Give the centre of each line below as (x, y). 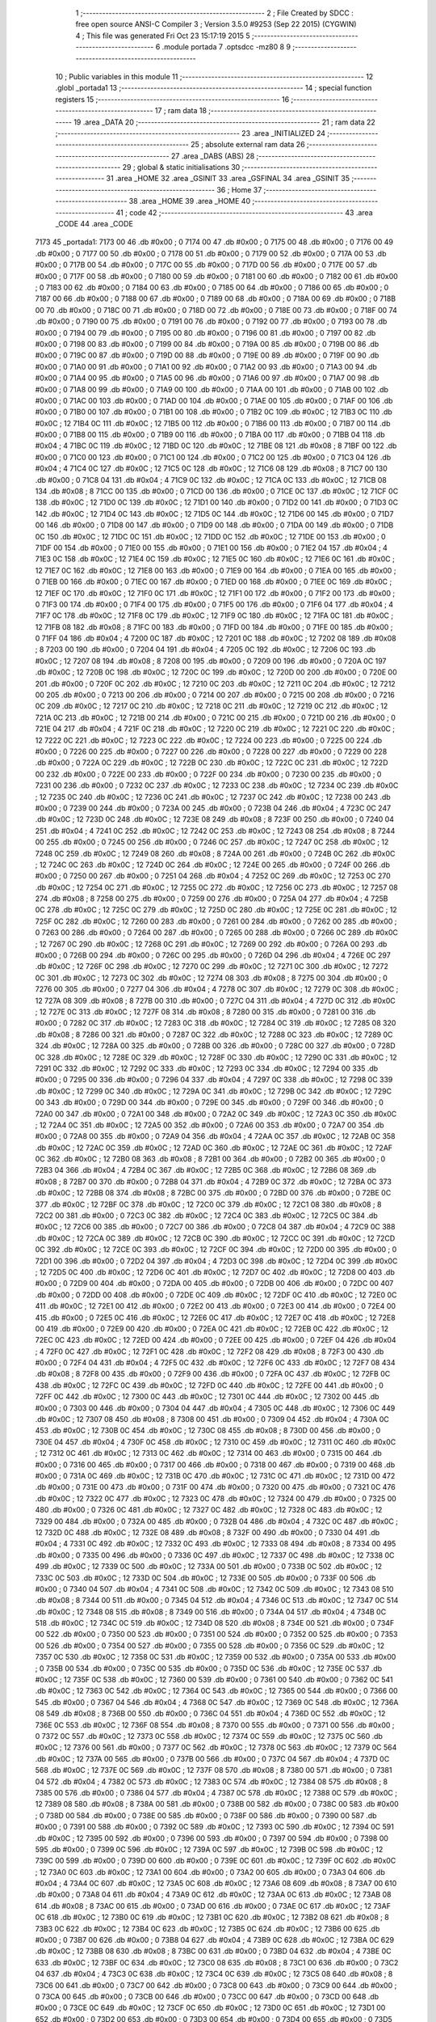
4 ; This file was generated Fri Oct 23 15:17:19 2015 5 (163, 36)
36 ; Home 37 (239, 189)
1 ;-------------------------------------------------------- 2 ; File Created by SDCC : (215, 13)
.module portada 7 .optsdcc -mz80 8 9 (226, 47)
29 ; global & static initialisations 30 (181, 167)
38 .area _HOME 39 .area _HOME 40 (189, 201)
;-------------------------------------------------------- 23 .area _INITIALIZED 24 (191, 133)
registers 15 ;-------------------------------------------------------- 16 (172, 99)
